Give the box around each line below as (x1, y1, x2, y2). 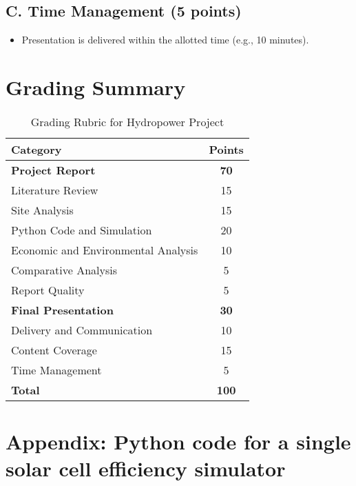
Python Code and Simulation (11, 221, 152, 238)
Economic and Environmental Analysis (11, 241, 198, 258)
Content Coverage (11, 341, 97, 358)
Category (11, 141, 62, 157)
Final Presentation (11, 301, 114, 318)
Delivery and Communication (11, 321, 153, 338)
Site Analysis (11, 201, 74, 218)
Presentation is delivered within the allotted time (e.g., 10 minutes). (21, 32, 309, 47)
